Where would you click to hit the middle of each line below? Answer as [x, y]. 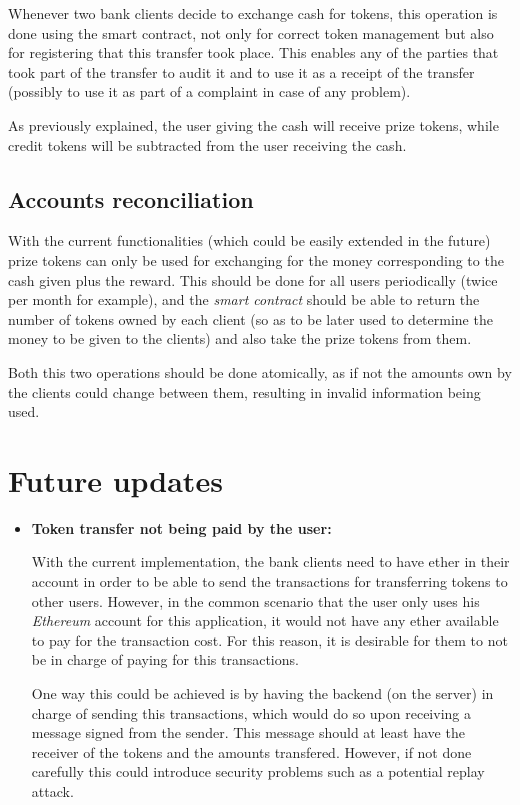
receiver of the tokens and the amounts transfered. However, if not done [251, 751]
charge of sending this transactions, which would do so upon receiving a [251, 712]
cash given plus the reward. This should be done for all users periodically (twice [253, 279]
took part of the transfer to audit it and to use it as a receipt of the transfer [241, 71]
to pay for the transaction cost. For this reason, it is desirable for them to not [269, 639]
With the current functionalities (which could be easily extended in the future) [249, 240]
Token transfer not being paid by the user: [181, 527]
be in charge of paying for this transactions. [165, 659]
